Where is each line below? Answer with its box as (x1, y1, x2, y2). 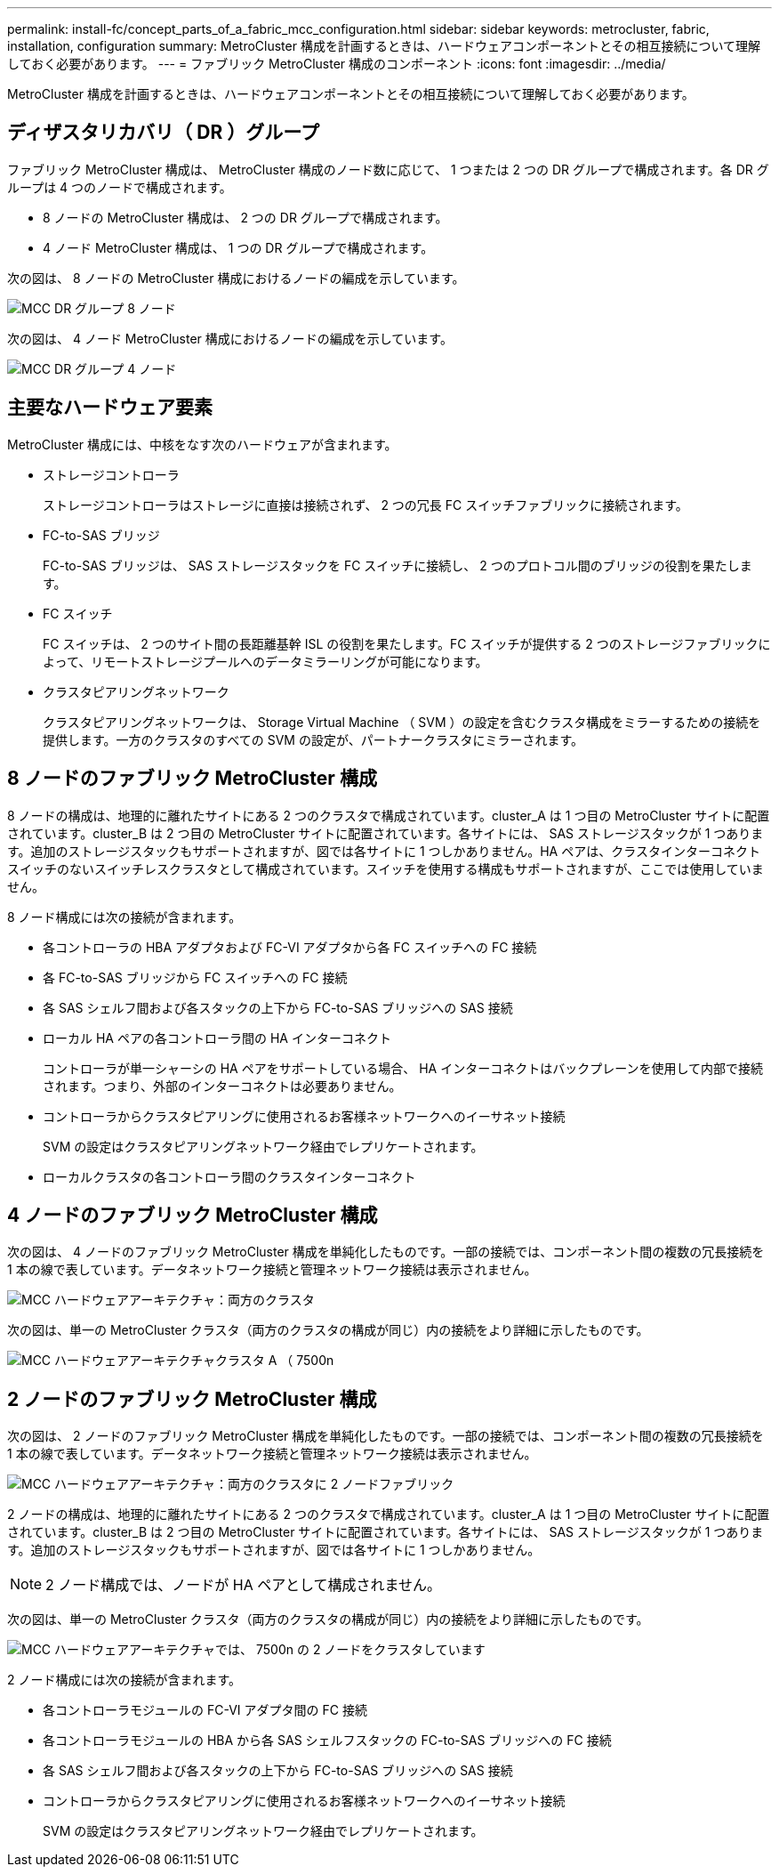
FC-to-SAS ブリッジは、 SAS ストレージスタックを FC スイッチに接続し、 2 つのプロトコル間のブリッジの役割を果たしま (43, 557, 752, 573)
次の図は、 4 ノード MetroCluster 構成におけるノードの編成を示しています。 (7, 330, 453, 346)
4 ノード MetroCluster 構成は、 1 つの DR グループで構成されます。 (43, 239, 434, 255)
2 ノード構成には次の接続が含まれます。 (7, 1672, 242, 1688)
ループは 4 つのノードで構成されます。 (7, 179, 232, 195)
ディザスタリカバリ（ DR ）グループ (7, 121, 319, 144)
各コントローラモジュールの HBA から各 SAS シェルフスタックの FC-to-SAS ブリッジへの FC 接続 (43, 1733, 612, 1749)
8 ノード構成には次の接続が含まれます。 (7, 909, 242, 925)
